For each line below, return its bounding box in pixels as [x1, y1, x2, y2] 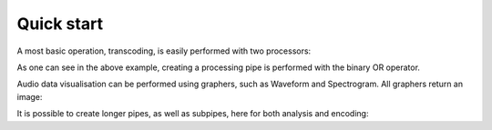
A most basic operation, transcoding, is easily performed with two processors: [16, 45, 312, 56]
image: [16, 91, 43, 102]
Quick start [16, 14, 104, 34]
